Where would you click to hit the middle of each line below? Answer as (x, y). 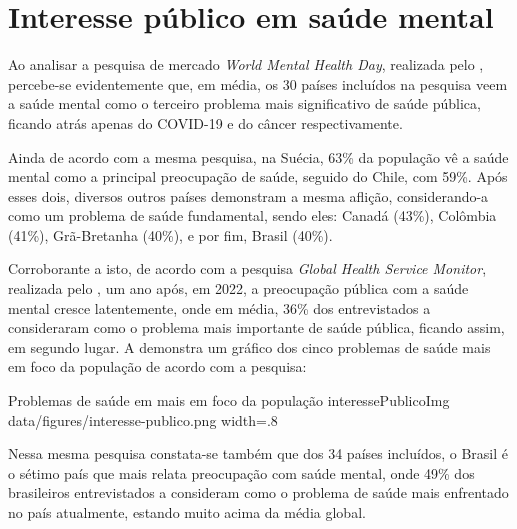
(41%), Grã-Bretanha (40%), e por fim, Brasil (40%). (170, 234)
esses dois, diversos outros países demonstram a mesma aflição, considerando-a (248, 195)
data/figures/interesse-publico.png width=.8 (143, 419)
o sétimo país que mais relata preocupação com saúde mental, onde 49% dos (241, 472)
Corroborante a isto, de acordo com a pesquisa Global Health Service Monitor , (247, 268)
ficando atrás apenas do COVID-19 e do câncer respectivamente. (205, 122)
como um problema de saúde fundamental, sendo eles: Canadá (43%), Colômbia (252, 215)
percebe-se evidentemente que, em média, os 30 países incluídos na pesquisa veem (258, 83)
